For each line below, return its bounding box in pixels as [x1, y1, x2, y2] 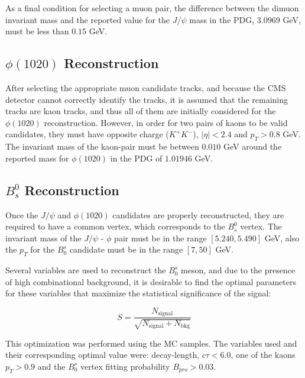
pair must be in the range [114, 231, 207, 244]
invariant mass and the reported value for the [5, 13, 170, 25]
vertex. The [240, 220, 282, 232]
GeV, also [264, 231, 300, 244]
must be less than [5, 25, 69, 37]
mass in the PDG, [189, 13, 255, 25]
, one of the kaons [231, 348, 296, 361]
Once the [5, 208, 38, 221]
